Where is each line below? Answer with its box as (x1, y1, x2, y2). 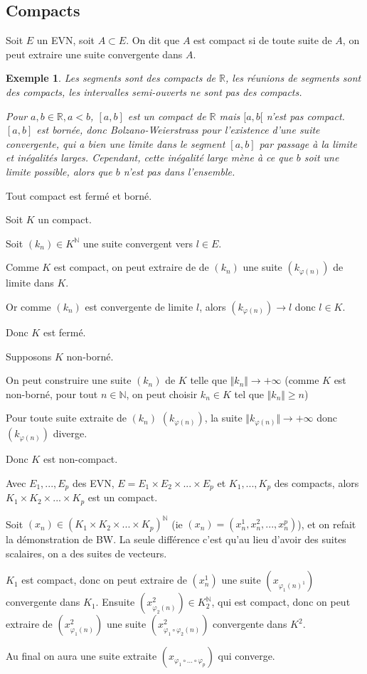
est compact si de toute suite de (193, 33, 332, 48)
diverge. (53, 426, 87, 441)
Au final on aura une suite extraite (6, 648, 157, 663)
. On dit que (126, 33, 180, 48)
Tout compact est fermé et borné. (6, 188, 152, 203)
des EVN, (72, 475, 115, 490)
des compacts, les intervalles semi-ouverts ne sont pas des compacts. (6, 84, 302, 99)
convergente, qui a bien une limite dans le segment (6, 136, 225, 151)
